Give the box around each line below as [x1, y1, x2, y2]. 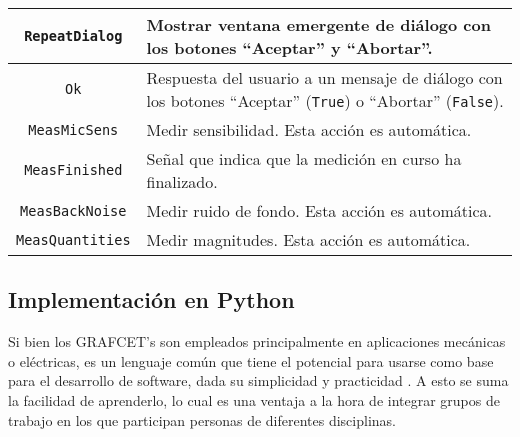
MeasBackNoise [20, 202, 127, 219]
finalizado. [146, 170, 218, 193]
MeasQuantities [16, 231, 131, 248]
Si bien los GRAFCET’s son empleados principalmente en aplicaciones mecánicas [8, 331, 506, 352]
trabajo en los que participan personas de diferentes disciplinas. [8, 409, 396, 430]
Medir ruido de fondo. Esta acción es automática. [146, 199, 492, 222]
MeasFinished [24, 162, 123, 178]
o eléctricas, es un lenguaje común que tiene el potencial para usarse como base [8, 350, 494, 371]
